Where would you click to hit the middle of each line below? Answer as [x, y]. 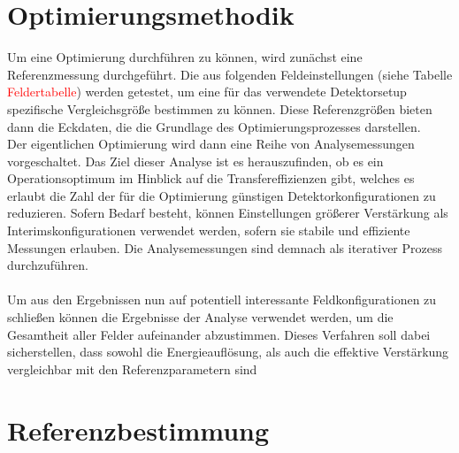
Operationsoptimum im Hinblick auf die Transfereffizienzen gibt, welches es [211, 178]
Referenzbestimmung [138, 430]
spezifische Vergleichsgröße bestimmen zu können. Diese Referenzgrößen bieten [220, 108]
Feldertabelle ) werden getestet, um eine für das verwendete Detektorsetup [207, 92]
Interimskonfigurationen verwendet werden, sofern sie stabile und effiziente [209, 230]
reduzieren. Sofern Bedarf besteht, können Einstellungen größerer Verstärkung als [228, 213]
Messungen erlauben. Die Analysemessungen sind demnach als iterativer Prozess [225, 247]
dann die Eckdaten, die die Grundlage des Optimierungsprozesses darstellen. [214, 126]
